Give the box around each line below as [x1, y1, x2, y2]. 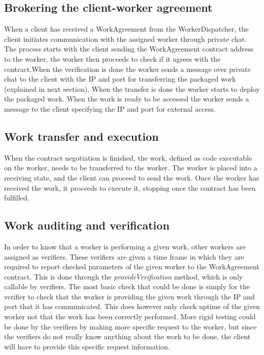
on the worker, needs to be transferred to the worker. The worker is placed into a [4, 162, 257, 173]
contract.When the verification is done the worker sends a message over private [4, 63, 251, 74]
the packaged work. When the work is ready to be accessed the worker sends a [4, 93, 249, 104]
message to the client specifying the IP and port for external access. [4, 103, 216, 114]
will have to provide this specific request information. [4, 341, 170, 351]
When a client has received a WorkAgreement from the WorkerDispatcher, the [4, 23, 249, 34]
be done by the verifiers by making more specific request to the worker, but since [4, 321, 257, 332]
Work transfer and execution [4, 128, 159, 144]
